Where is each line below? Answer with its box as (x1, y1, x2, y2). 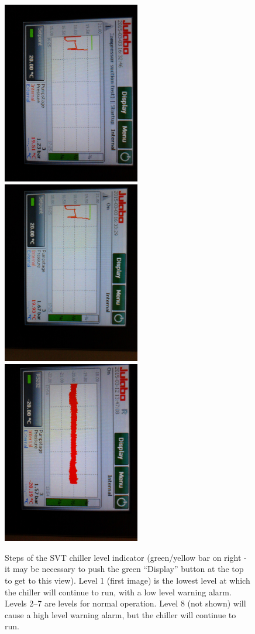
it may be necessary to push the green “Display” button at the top (5, 563, 244, 575)
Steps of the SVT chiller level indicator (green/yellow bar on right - (5, 551, 247, 563)
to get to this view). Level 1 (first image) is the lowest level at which (5, 574, 250, 586)
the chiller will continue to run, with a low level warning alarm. (5, 585, 232, 598)
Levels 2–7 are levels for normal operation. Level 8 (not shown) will (5, 597, 246, 609)
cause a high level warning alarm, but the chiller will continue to (5, 608, 236, 621)
